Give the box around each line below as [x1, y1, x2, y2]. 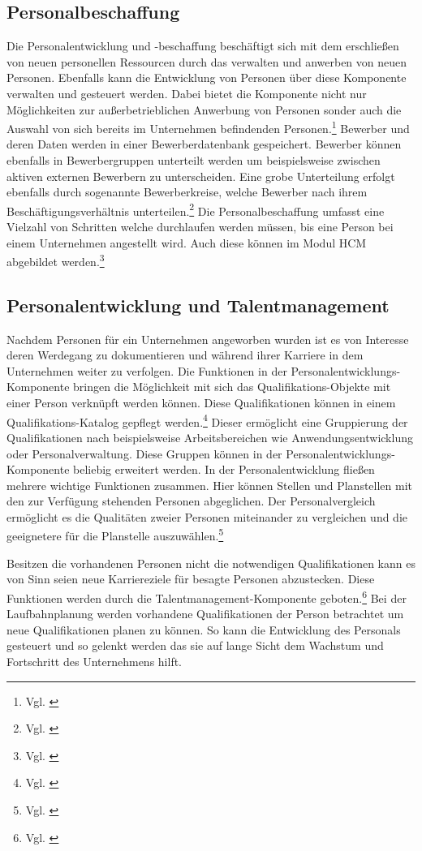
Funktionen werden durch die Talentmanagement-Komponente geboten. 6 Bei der [6, 587, 407, 606]
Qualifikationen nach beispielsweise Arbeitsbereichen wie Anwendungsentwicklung [6, 428, 413, 445]
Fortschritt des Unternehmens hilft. [6, 652, 183, 669]
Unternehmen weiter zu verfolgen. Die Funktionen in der [6, 362, 287, 379]
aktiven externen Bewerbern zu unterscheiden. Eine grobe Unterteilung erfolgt [6, 167, 395, 184]
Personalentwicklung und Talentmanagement [6, 292, 390, 317]
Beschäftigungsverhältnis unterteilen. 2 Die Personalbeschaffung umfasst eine [6, 200, 385, 219]
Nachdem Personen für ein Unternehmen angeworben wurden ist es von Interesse [6, 330, 409, 347]
